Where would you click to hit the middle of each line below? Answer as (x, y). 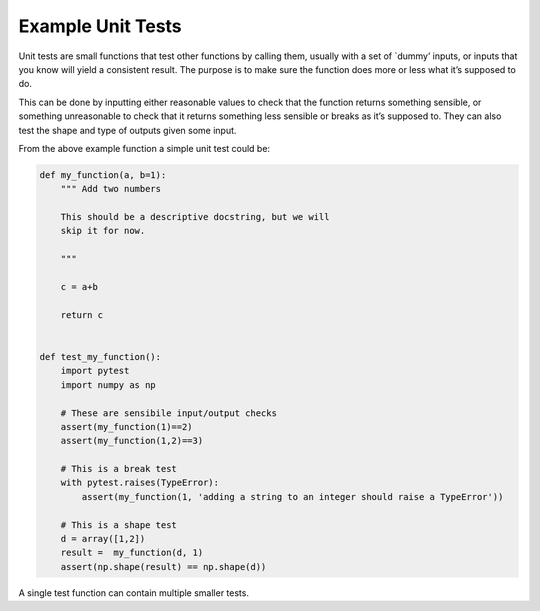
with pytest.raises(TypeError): (140, 483)
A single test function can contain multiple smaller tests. (134, 592)
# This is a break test (118, 469)
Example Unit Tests (100, 26)
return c (82, 314)
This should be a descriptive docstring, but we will (195, 217)
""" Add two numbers (111, 189)
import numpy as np (108, 384)
